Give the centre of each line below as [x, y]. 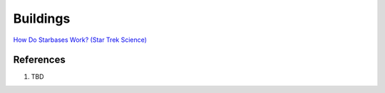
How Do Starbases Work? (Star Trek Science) [80, 40]
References [39, 60]
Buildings [42, 18]
